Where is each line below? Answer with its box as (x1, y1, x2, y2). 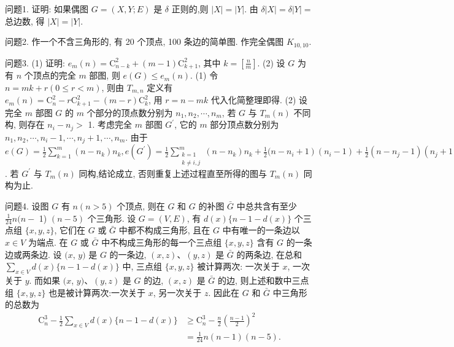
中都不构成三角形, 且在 (118, 224, 210, 236)
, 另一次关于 (153, 286, 202, 298)
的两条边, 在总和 (236, 248, 302, 260)
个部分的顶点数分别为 (87, 106, 173, 119)
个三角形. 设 (87, 211, 136, 224)
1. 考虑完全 (88, 118, 133, 131)
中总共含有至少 (236, 199, 297, 212)
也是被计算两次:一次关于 (48, 286, 146, 298)
